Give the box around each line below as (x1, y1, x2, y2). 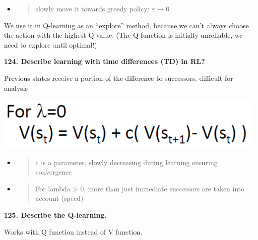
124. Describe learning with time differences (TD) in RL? (4, 56, 205, 66)
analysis (4, 82, 28, 93)
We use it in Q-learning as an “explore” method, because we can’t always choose (4, 20, 249, 30)
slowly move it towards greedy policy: (35, 3, 150, 13)
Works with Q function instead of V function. (4, 226, 143, 237)
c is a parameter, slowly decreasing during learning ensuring (35, 157, 218, 167)
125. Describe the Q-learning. (4, 210, 107, 220)
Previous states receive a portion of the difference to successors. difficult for (4, 72, 233, 83)
